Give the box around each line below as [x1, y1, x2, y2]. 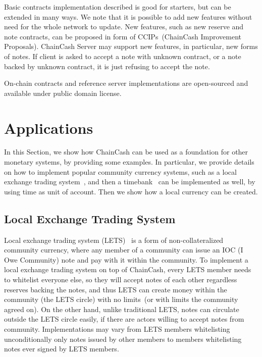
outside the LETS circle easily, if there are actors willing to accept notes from [4, 314, 244, 324]
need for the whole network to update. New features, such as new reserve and [4, 21, 244, 32]
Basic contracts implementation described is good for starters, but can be [4, 2, 231, 12]
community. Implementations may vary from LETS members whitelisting [4, 323, 230, 334]
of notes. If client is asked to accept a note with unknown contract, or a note [4, 50, 241, 61]
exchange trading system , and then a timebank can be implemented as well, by [4, 176, 255, 187]
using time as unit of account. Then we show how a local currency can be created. [4, 186, 258, 196]
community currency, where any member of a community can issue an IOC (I [4, 244, 243, 255]
